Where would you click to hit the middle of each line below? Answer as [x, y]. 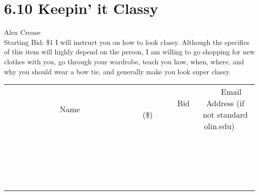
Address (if [225, 103]
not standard [225, 115]
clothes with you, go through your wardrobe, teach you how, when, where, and [124, 61]
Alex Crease [22, 32]
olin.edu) [219, 126]
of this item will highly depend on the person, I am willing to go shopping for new [129, 52]
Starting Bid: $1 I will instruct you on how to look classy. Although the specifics [127, 42]
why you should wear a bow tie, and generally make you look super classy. [118, 71]
